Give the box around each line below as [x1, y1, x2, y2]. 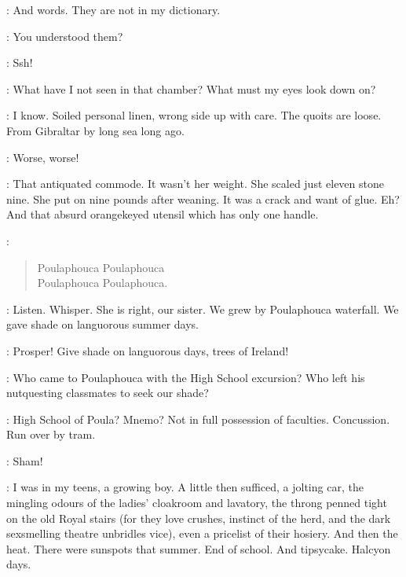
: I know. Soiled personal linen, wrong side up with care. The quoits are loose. [6, 107, 382, 123]
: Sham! [6, 452, 43, 469]
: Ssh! [6, 54, 33, 71]
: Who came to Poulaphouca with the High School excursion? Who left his [6, 369, 365, 385]
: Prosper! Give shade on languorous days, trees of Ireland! [6, 342, 289, 358]
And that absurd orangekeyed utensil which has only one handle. [6, 206, 319, 222]
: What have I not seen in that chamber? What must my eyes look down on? [6, 80, 376, 97]
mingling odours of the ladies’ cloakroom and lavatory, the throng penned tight [6, 494, 387, 511]
